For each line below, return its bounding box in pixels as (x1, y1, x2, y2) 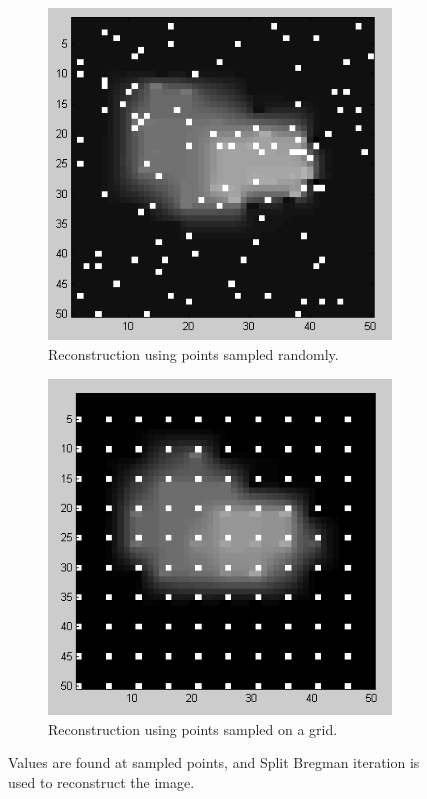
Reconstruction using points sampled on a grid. (48, 718, 338, 739)
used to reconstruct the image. (8, 772, 195, 793)
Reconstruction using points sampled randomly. (48, 344, 339, 365)
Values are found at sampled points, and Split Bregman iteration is (8, 752, 420, 773)
